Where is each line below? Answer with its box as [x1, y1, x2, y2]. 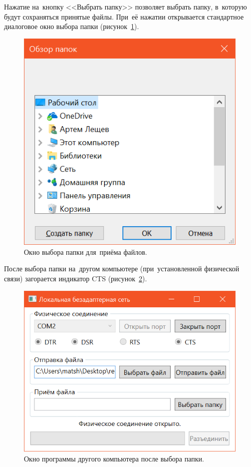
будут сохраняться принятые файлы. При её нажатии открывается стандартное [4, 11, 244, 22]
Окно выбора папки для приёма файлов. [24, 246, 147, 257]
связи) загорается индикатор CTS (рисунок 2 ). [4, 273, 147, 284]
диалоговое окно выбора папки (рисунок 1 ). [4, 21, 139, 32]
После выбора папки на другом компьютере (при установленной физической [4, 263, 240, 274]
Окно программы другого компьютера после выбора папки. [24, 453, 204, 463]
